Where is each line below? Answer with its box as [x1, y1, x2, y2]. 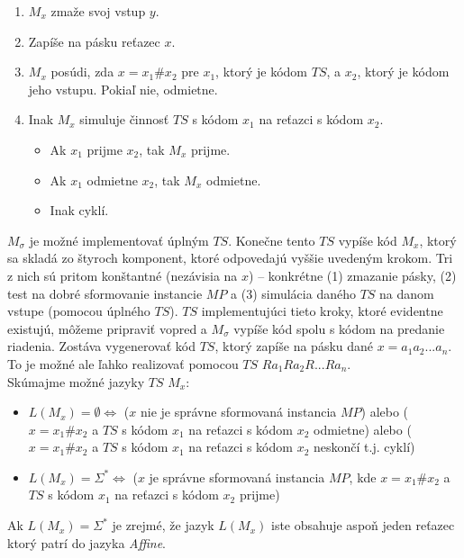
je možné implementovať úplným [29, 230, 209, 249]
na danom [379, 283, 434, 302]
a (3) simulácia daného [231, 283, 356, 302]
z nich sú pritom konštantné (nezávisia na [7, 265, 238, 284]
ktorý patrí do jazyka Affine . [7, 533, 167, 552]
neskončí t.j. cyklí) [313, 437, 415, 456]
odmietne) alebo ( [313, 419, 412, 438]
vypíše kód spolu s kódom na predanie [233, 319, 445, 337]
